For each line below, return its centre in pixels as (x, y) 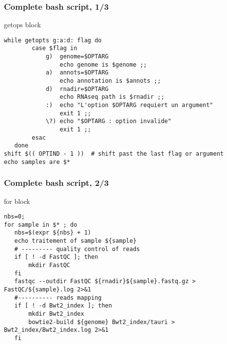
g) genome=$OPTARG (77, 57)
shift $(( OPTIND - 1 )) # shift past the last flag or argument (114, 154)
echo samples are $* (37, 162)
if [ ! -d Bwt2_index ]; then (63, 306)
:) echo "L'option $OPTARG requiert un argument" (129, 105)
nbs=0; (14, 217)
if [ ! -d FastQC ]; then (56, 257)
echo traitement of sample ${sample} (76, 241)
